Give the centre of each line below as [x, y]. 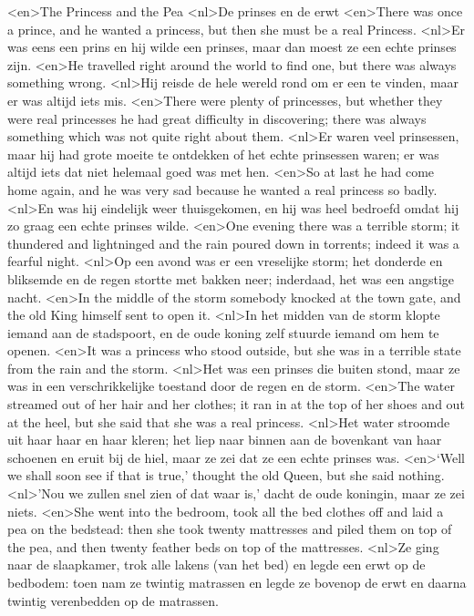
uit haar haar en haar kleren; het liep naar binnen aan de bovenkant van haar [225, 440]
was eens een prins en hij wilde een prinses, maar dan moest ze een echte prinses [232, 47]
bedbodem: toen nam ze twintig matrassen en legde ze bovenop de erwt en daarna [237, 582]
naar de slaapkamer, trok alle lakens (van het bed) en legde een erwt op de [216, 565]
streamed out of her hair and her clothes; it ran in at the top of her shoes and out [236, 404]
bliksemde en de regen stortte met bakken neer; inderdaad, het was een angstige [231, 278]
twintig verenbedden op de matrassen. [113, 600]
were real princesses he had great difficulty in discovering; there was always [217, 118]
